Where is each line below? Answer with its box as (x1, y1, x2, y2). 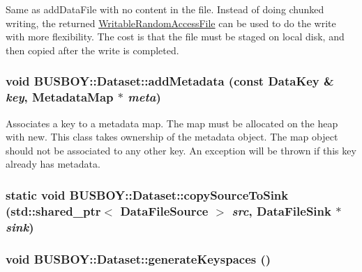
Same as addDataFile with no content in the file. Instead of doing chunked (6, 2, 324, 16)
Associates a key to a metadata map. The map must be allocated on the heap (6, 115, 338, 130)
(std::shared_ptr (6, 202, 101, 219)
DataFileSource (120, 202, 209, 219)
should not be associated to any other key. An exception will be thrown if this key (6, 143, 356, 157)
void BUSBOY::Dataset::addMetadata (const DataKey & (6, 72, 334, 90)
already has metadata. (6, 157, 100, 171)
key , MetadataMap (6, 88, 114, 106)
